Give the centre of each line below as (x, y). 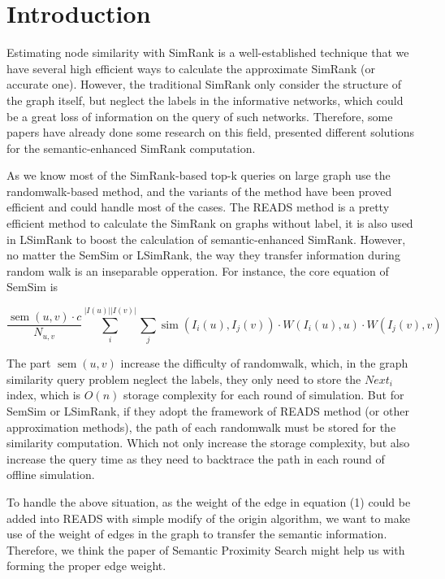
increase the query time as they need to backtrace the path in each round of (196, 458)
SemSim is (32, 287)
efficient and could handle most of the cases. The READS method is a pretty (198, 207)
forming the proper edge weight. (86, 566)
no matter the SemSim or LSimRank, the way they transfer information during (203, 255)
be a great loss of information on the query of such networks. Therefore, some (200, 116)
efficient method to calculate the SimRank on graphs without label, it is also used (210, 223)
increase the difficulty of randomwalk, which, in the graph (264, 363)
